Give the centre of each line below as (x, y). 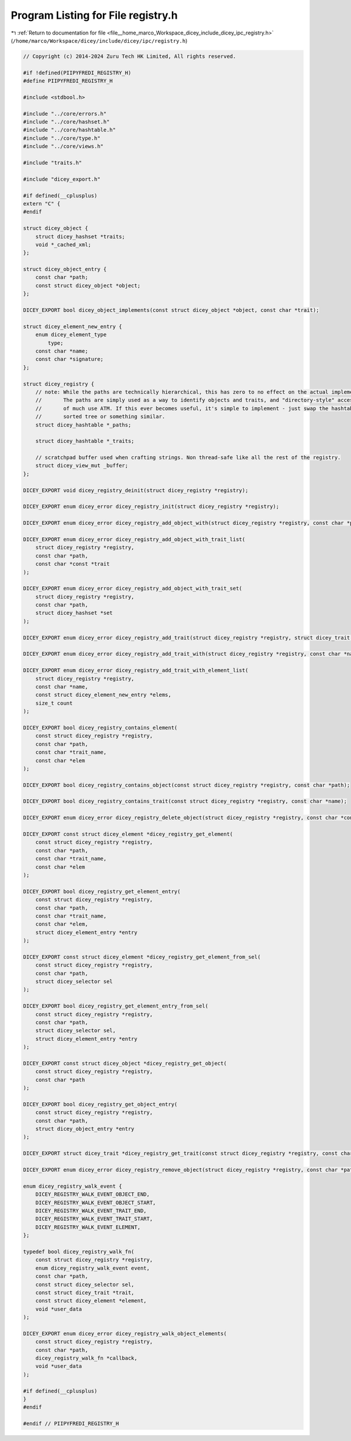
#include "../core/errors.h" (65, 114)
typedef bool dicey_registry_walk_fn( (79, 1251)
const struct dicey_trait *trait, (85, 1292)
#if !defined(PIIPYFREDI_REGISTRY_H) (77, 73)
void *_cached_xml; (63, 245)
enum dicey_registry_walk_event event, (93, 1268)
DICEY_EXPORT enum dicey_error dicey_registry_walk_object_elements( (125, 1333)
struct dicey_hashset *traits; (80, 236)
